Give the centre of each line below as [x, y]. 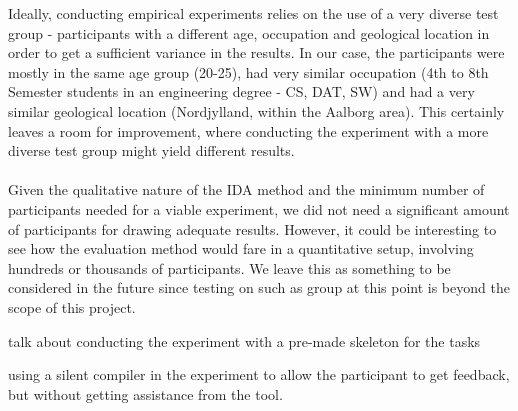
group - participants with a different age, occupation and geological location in [249, 32]
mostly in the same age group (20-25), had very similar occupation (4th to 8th [248, 71]
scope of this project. [72, 306]
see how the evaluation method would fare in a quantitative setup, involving [241, 248]
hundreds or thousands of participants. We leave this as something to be [229, 267]
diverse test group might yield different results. [151, 150]
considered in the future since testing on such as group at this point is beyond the [259, 287]
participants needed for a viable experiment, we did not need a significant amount [259, 208]
